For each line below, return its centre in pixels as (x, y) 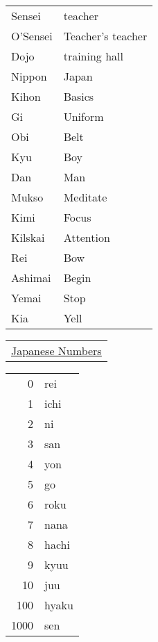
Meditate (85, 197)
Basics (79, 96)
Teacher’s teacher (105, 36)
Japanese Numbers (56, 351)
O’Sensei (32, 36)
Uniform (84, 116)
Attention (87, 237)
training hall (93, 56)
